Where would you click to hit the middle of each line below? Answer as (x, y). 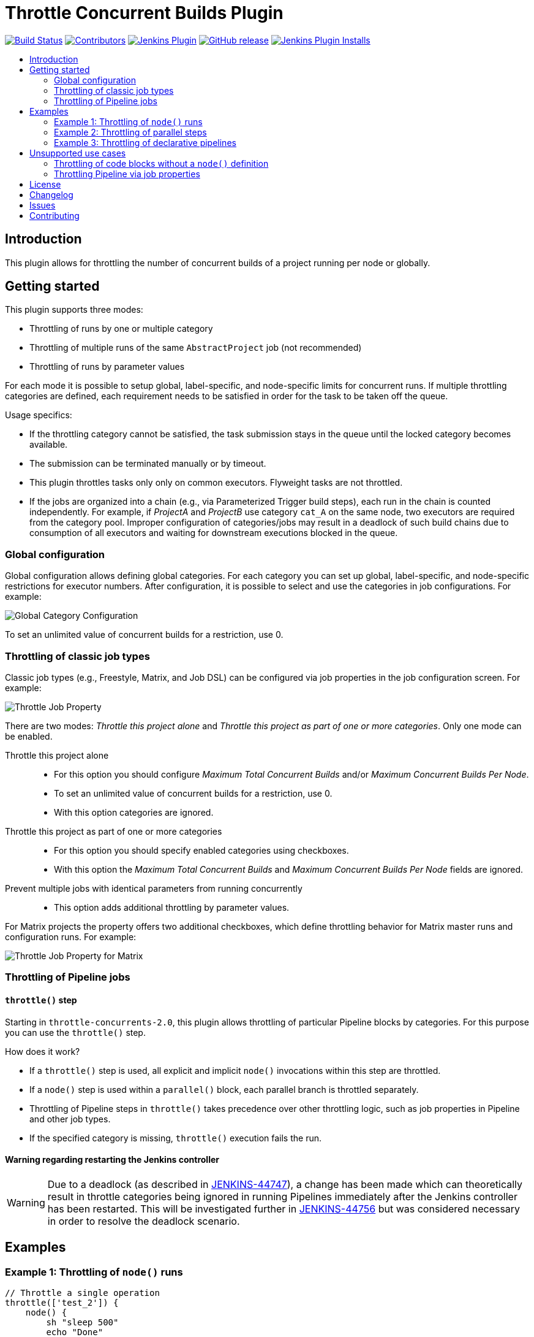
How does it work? (43, 1051)
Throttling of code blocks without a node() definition (161, 163)
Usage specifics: (39, 415)
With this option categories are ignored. (134, 812)
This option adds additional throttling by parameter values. (172, 907)
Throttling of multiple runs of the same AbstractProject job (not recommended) (196, 348)
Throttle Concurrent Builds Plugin (144, 13)
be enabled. (29, 736)
